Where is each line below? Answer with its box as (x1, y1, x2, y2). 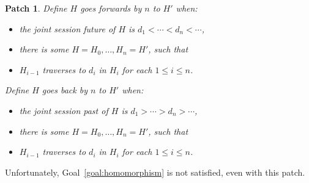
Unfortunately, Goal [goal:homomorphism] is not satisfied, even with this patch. (5, 165, 305, 178)
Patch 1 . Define (5, 2, 67, 14)
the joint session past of (19, 104, 108, 117)
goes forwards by (80, 2, 142, 14)
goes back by (42, 84, 87, 96)
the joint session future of (19, 22, 116, 35)
